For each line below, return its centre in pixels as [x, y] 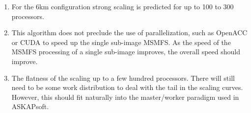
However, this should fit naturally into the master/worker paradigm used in [125, 97]
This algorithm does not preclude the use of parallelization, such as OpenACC [129, 33]
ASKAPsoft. [30, 106]
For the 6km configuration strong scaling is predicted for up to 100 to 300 [123, 6]
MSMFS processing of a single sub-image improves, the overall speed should [126, 52]
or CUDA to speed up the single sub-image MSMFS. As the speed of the [121, 42]
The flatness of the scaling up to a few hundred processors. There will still [123, 78]
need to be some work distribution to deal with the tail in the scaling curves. [127, 87]
